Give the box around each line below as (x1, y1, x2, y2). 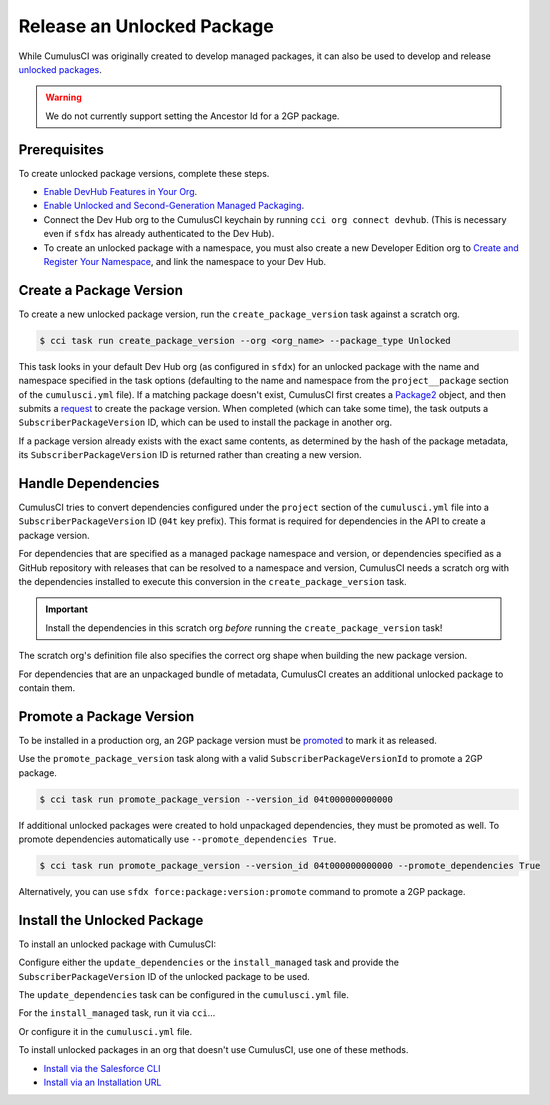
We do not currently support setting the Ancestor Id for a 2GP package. (45, 110, 340, 122)
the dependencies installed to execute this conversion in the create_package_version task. (18, 576, 407, 588)
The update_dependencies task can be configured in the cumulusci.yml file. (18, 989, 349, 1001)
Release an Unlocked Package (18, 15, 274, 37)
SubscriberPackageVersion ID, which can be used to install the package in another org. (18, 416, 393, 429)
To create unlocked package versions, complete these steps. (18, 167, 270, 179)
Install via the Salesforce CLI (43, 1062, 161, 1074)
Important (45, 603, 89, 615)
